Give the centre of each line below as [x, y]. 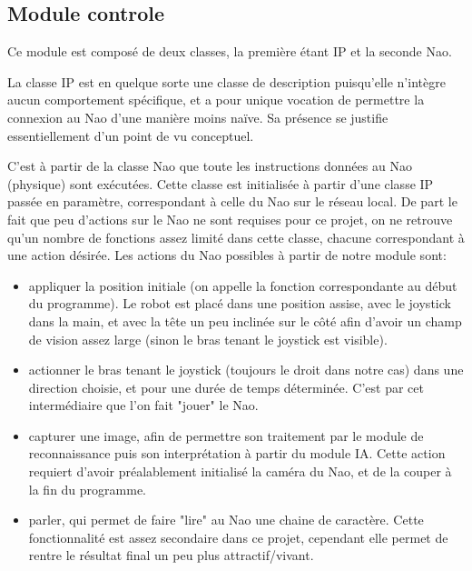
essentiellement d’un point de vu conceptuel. [131, 135]
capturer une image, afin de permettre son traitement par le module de [226, 435]
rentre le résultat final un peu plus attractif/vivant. [171, 555]
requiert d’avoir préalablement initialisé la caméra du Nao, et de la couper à [240, 471]
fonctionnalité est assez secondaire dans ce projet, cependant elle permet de [238, 537]
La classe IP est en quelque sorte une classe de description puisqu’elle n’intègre [226, 81]
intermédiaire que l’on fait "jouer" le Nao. [143, 405]
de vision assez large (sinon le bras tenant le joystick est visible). [208, 339]
